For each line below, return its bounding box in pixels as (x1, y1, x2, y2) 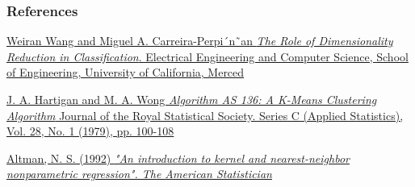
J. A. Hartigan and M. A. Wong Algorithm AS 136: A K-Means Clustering (6, 91, 377, 107)
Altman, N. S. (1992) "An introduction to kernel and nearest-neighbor (6, 149, 350, 166)
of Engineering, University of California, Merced (6, 64, 245, 81)
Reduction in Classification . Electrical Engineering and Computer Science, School (6, 48, 409, 64)
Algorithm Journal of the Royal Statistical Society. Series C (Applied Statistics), (6, 106, 404, 123)
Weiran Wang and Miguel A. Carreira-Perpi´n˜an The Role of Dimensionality (6, 32, 393, 49)
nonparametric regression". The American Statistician (6, 165, 272, 182)
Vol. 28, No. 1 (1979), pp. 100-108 (6, 123, 174, 139)
